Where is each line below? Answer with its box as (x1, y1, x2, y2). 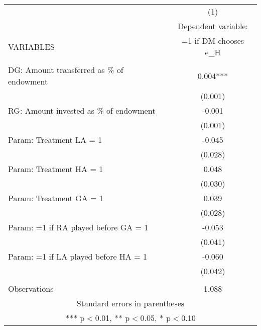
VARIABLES (8, 40, 55, 52)
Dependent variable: (178, 20, 248, 32)
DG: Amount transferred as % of (8, 64, 123, 75)
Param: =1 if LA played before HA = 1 (8, 251, 147, 262)
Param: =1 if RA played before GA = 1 (8, 221, 149, 233)
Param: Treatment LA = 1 (8, 134, 102, 145)
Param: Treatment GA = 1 (8, 192, 103, 204)
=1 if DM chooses (181, 35, 244, 46)
